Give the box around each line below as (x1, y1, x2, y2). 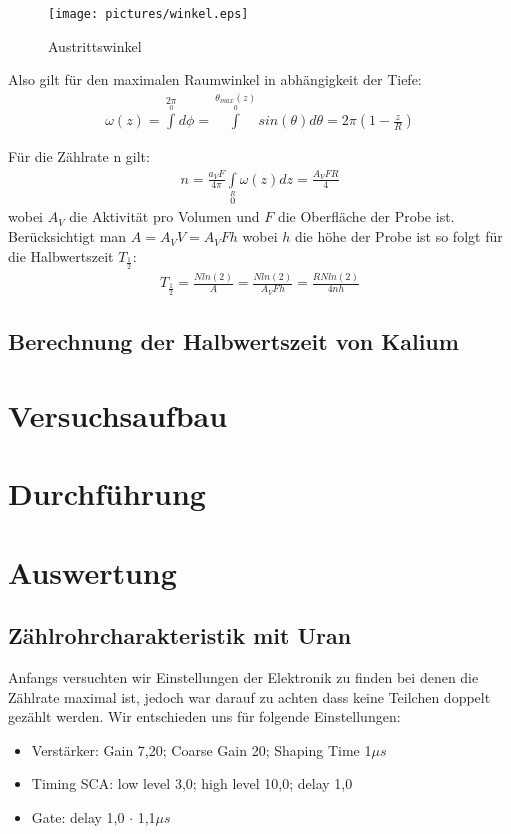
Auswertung (8, 551, 177, 592)
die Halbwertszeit (8, 245, 114, 266)
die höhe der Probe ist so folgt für (294, 226, 503, 247)
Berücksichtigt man (8, 226, 127, 247)
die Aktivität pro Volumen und (69, 206, 260, 227)
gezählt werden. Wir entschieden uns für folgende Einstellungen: (8, 706, 401, 727)
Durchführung (8, 473, 206, 514)
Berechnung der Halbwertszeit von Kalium (8, 326, 459, 357)
